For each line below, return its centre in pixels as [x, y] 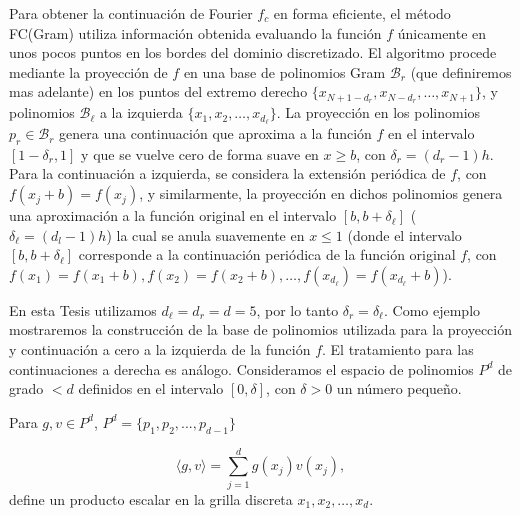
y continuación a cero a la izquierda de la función [160, 349]
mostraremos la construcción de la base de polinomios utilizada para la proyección [261, 329]
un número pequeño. [399, 388]
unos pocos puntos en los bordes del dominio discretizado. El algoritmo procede [253, 52]
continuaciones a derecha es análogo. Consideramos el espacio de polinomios [241, 368]
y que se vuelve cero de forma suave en [200, 153]
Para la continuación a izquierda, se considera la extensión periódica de [227, 173]
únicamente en [442, 32]
